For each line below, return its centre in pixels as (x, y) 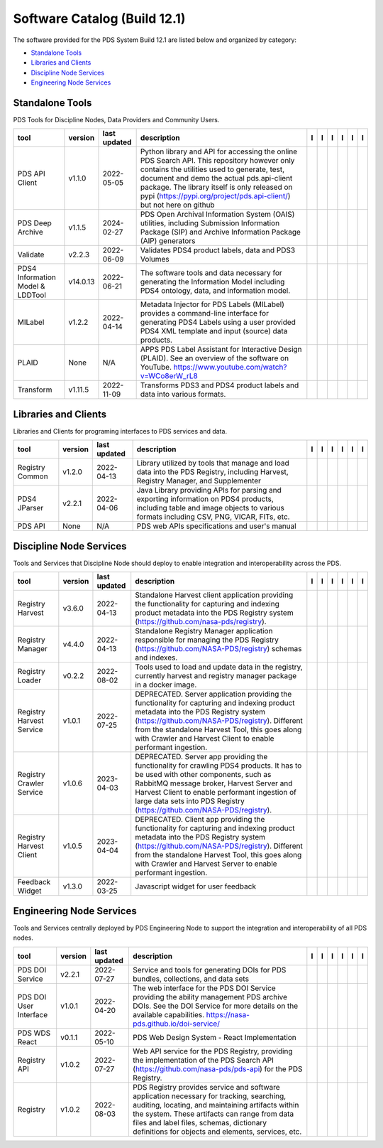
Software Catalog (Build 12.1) (99, 18)
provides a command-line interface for (205, 313)
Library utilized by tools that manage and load (213, 463)
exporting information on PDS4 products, (205, 499)
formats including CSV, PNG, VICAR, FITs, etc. (213, 517)
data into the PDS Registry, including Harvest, (212, 472)
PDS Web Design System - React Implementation (215, 1037)
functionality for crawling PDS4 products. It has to (218, 766)
